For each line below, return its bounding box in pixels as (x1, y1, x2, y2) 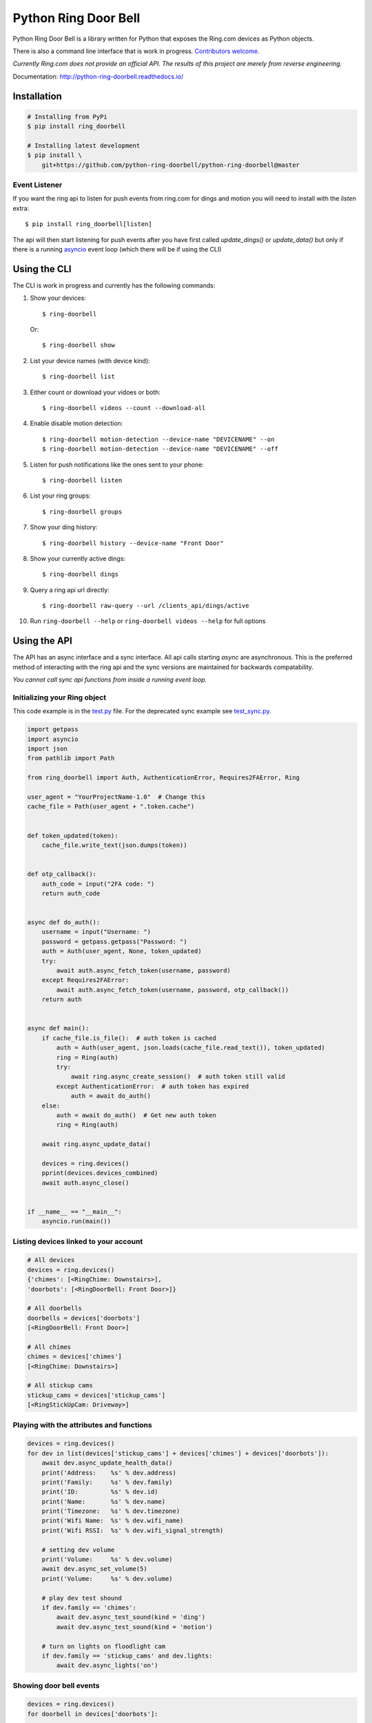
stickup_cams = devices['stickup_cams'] (27, 1391, 165, 1399)
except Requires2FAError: (41, 976, 130, 984)
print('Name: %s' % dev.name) (41, 1498, 165, 1505)
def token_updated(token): (27, 831, 118, 839)
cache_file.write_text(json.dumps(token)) (41, 841, 187, 849)
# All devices (27, 1256, 75, 1264)
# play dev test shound (41, 1594, 122, 1602)
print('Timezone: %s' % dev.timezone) (41, 1507, 180, 1516)
